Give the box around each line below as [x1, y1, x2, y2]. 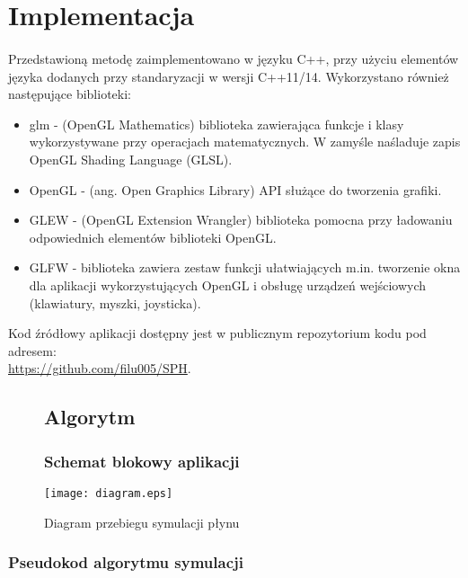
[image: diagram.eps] [44, 486, 173, 500]
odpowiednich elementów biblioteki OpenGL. [29, 227, 277, 246]
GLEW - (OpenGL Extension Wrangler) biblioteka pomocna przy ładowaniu [29, 210, 453, 229]
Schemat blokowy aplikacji [44, 449, 240, 472]
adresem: [8, 341, 57, 360]
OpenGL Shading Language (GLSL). [29, 149, 233, 168]
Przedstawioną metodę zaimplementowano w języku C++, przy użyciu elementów [8, 49, 459, 67]
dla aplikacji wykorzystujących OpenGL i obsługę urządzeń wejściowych [29, 275, 427, 294]
